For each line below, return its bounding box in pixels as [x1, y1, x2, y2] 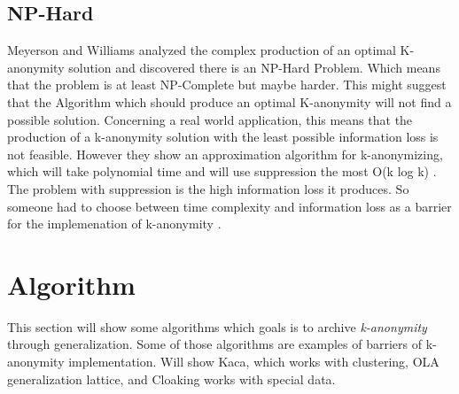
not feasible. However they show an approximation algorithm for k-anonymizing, [7, 144, 443, 163]
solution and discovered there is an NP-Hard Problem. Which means [68, 58, 440, 76]
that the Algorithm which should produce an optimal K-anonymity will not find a [7, 92, 452, 111]
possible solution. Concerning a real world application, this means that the [7, 110, 413, 128]
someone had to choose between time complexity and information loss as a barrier [7, 197, 452, 215]
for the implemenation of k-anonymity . [7, 214, 222, 233]
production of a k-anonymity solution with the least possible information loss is [7, 127, 439, 146]
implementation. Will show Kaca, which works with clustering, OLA [68, 352, 440, 371]
